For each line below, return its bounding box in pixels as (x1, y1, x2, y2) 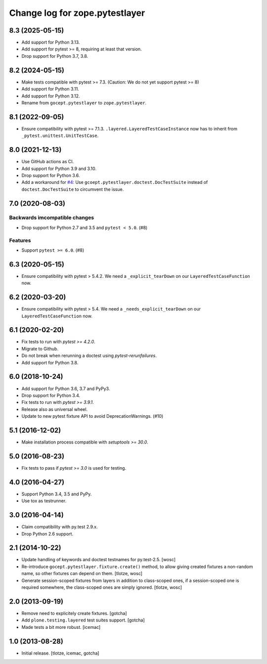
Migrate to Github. (21, 346, 59, 352)
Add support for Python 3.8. (21, 359, 79, 365)
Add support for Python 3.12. (21, 93, 80, 99)
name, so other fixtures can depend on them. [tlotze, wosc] (21, 571, 143, 576)
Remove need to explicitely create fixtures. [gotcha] (21, 610, 127, 616)
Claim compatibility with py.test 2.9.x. (21, 524, 98, 530)
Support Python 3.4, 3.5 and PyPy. (21, 491, 92, 497)
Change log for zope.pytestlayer (9, 7, 145, 18)
